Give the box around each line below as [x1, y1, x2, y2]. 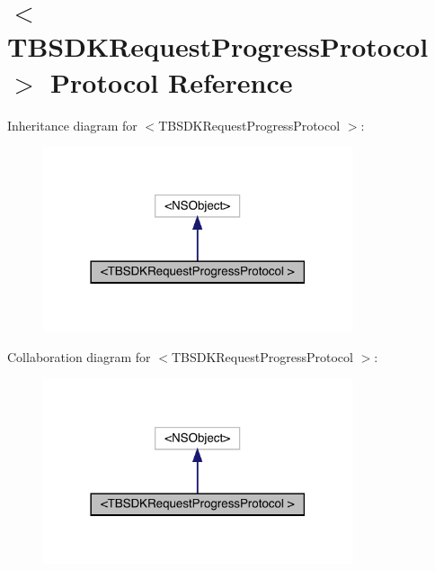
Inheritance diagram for [7, 115, 138, 134]
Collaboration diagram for [7, 347, 151, 366]
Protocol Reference [50, 63, 293, 100]
